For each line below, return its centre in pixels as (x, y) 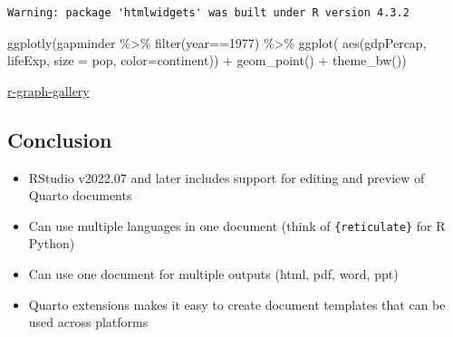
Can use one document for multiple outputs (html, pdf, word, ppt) (213, 274)
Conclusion (60, 139)
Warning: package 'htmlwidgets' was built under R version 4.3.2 (208, 13)
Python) (52, 243)
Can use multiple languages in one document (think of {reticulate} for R (237, 225)
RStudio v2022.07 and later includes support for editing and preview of (226, 177)
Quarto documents (80, 195)
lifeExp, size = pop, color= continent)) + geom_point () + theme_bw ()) (207, 60)
